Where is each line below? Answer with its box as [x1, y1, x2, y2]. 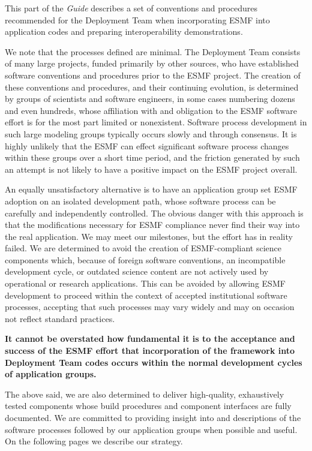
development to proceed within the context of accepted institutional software [5, 288, 287, 301]
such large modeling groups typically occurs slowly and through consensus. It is [5, 127, 297, 140]
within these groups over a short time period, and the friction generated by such [5, 151, 300, 164]
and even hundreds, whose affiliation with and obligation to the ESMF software [5, 104, 297, 116]
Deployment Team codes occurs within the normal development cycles [5, 356, 302, 368]
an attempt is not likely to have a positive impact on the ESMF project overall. [5, 163, 298, 175]
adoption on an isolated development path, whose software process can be [5, 194, 276, 207]
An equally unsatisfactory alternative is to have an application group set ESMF [5, 183, 298, 196]
